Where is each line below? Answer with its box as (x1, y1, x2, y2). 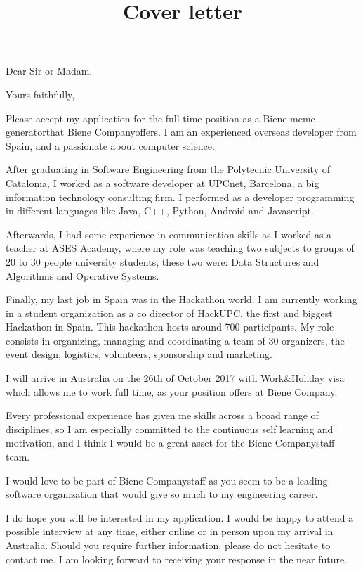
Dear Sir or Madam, (6, 63, 93, 78)
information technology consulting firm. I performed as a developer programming (6, 189, 355, 204)
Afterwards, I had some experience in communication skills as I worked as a (6, 226, 332, 241)
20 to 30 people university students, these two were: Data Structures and (6, 254, 319, 269)
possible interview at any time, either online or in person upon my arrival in (6, 524, 334, 539)
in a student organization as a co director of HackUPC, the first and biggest (6, 305, 333, 320)
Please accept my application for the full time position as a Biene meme (6, 110, 315, 125)
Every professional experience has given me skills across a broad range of (6, 408, 319, 423)
